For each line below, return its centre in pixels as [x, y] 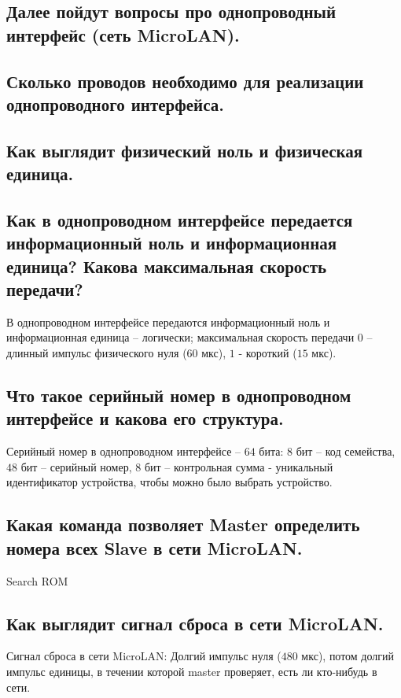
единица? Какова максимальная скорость [167, 266]
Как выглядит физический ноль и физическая [185, 150]
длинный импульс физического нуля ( [97, 353]
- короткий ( [268, 353]
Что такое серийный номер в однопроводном [179, 395]
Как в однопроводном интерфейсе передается [180, 219]
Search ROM [37, 580]
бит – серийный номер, [76, 466]
